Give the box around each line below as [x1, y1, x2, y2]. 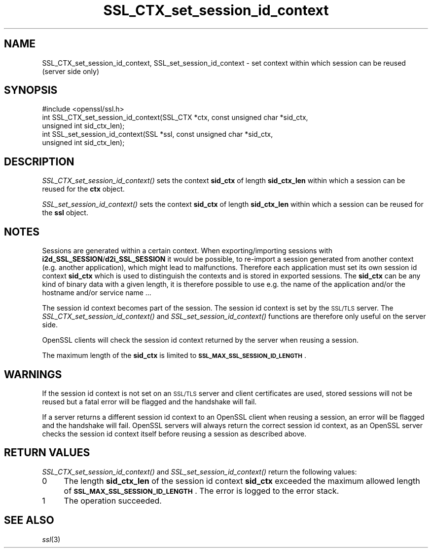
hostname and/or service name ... [42, 288, 151, 297]
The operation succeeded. [64, 495, 162, 506]
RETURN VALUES [4, 446, 90, 459]
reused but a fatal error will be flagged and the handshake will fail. [42, 397, 257, 406]
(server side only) [42, 67, 100, 76]
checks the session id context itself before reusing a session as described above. [42, 429, 307, 438]
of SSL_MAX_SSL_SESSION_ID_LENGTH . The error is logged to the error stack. [64, 485, 339, 496]
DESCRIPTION [4, 155, 74, 168]
